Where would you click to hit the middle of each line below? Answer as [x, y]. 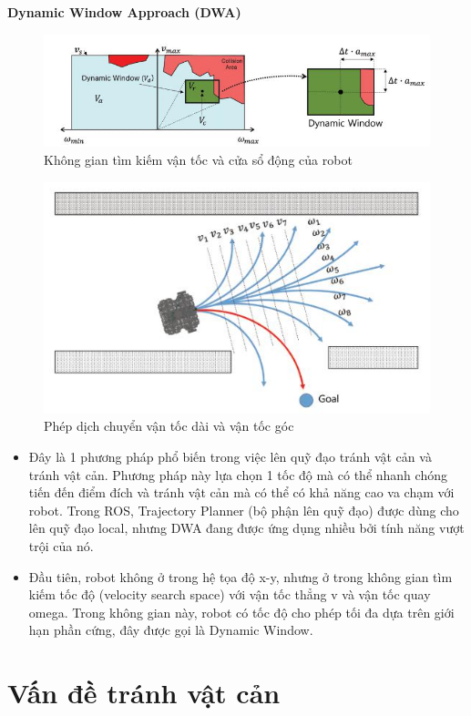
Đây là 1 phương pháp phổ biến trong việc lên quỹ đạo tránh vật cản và [230, 456]
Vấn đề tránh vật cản [144, 693]
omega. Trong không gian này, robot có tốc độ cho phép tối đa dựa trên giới [241, 612]
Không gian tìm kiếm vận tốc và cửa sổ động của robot [198, 159]
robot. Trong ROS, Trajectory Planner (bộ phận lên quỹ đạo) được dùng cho [244, 510]
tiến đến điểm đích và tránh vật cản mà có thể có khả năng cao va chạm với [241, 492]
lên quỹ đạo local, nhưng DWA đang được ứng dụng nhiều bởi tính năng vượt [246, 528]
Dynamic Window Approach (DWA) [124, 12]
